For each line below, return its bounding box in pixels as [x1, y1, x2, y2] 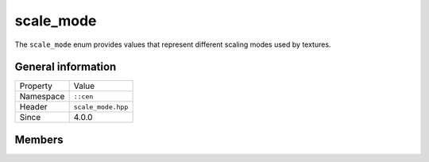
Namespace [19, 91, 65, 102]
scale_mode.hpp [73, 102, 129, 111]
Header [19, 102, 48, 113]
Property [19, 80, 53, 91]
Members [14, 133, 64, 146]
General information [14, 60, 117, 74]
